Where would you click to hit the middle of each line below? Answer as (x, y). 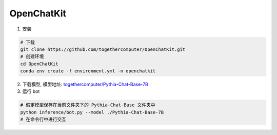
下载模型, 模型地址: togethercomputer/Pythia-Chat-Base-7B (85, 84)
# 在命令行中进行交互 (43, 120)
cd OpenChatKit (39, 64)
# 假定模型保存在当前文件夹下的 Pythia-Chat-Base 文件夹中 (88, 105)
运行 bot (31, 91)
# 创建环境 (32, 57)
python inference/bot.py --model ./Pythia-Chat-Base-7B (92, 112)
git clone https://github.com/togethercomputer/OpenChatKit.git (103, 49)
